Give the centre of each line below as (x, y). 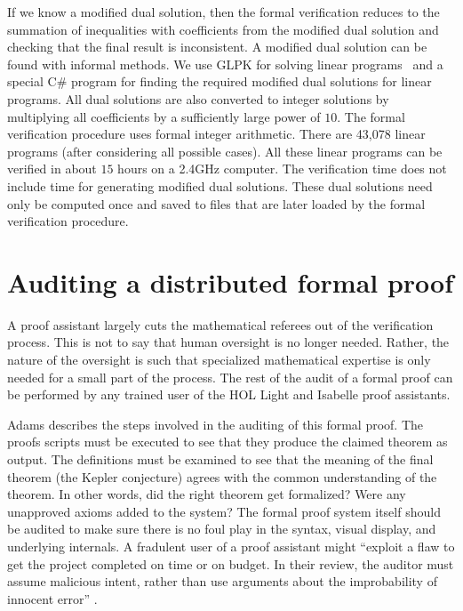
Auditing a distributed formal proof (231, 281)
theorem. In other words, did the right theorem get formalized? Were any (207, 494)
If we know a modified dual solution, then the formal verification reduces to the (224, 12)
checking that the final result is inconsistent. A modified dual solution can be (217, 47)
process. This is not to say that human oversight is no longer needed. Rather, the (228, 342)
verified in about (52, 169)
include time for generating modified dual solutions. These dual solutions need (220, 185)
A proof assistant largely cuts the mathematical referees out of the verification (220, 324)
